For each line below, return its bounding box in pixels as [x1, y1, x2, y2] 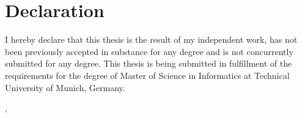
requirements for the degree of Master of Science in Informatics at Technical [5, 68, 290, 81]
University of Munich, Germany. [5, 81, 125, 94]
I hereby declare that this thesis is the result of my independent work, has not [5, 33, 298, 46]
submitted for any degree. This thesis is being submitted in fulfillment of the [5, 57, 292, 70]
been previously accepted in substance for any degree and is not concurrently [5, 45, 293, 57]
